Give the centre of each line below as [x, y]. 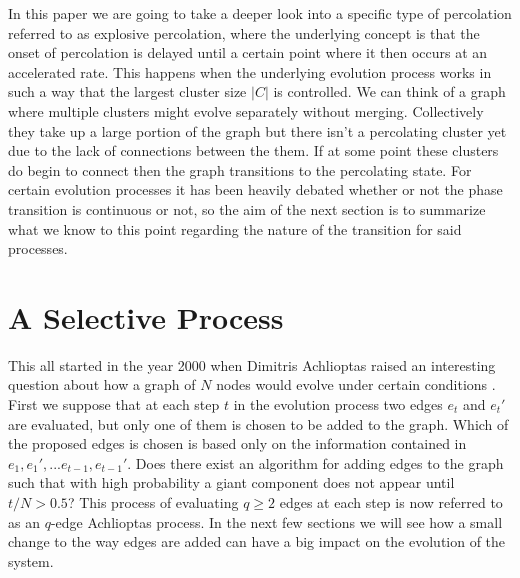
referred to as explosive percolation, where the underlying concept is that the [244, 32]
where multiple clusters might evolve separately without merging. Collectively [246, 110]
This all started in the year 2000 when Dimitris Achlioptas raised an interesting [252, 364]
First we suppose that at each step [114, 404]
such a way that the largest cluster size [127, 91]
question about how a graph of [102, 384]
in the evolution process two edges [338, 404]
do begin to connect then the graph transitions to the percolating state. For [240, 169]
